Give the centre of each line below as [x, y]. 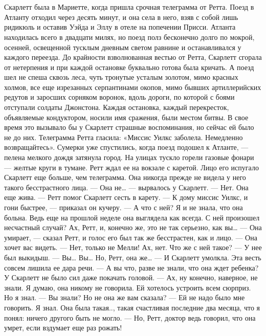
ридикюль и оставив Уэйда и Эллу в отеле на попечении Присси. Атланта [120, 27]
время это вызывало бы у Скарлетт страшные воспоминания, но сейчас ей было [129, 127]
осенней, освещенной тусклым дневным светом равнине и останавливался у [123, 47]
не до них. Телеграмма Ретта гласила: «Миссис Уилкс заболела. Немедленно [124, 137]
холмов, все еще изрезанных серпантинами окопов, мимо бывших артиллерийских [133, 87]
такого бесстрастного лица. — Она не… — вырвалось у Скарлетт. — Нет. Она [126, 187]
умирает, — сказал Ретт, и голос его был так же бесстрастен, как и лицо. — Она [131, 237]
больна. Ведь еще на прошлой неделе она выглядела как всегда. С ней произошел [132, 217]
